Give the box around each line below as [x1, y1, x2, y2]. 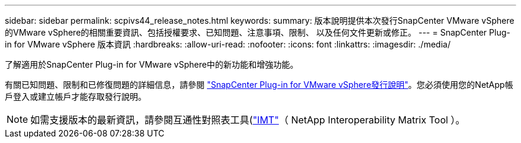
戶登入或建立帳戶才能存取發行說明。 [5, 91, 146, 101]
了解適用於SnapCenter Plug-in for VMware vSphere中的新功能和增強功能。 [5, 59, 299, 69]
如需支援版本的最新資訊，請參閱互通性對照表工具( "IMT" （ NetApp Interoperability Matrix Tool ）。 [30, 114, 465, 126]
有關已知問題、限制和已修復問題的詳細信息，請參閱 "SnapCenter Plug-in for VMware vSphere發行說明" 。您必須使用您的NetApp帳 [5, 80, 513, 90]
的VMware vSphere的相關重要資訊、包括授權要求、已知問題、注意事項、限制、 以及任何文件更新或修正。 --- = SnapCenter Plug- [5, 27, 510, 37]
